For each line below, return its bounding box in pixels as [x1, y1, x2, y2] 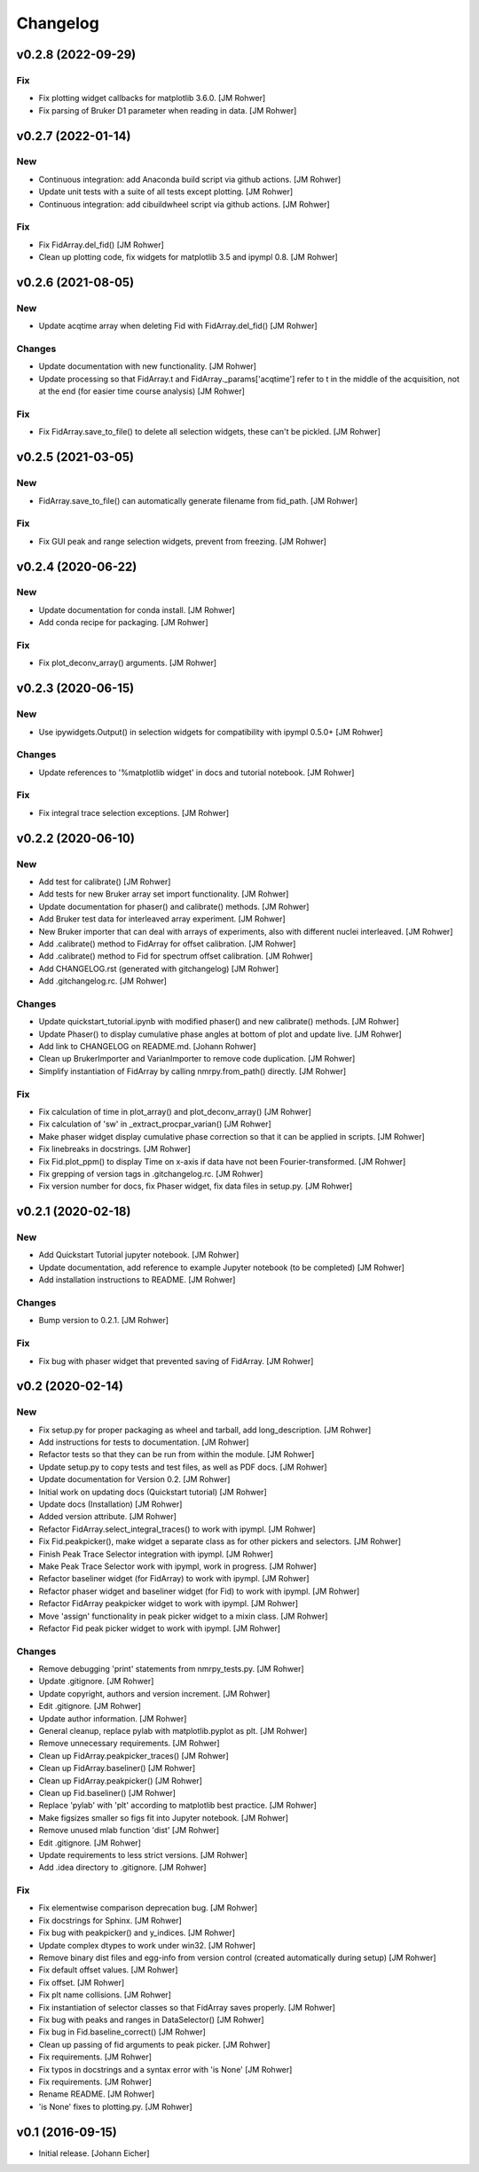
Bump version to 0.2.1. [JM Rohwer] [38, 1315, 169, 1326]
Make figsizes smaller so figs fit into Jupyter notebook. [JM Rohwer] [38, 1812, 288, 1823]
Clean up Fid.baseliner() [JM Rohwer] [38, 1787, 177, 1798]
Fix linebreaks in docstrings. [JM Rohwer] [38, 1144, 191, 1155]
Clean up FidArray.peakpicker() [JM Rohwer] [38, 1775, 203, 1786]
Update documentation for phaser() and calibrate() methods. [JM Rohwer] [38, 901, 310, 912]
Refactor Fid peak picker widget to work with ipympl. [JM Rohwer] [38, 1623, 281, 1634]
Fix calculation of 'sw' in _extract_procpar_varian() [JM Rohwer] [38, 1118, 272, 1130]
